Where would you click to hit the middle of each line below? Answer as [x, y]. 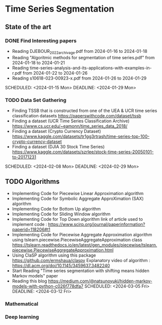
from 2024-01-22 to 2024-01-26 [55, 73]
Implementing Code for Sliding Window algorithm [61, 214]
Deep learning [22, 317]
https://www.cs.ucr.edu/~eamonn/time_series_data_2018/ [70, 126]
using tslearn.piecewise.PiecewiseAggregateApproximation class [77, 240]
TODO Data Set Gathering [36, 100]
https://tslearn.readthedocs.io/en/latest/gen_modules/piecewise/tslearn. [85, 245]
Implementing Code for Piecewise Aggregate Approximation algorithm [82, 234]
